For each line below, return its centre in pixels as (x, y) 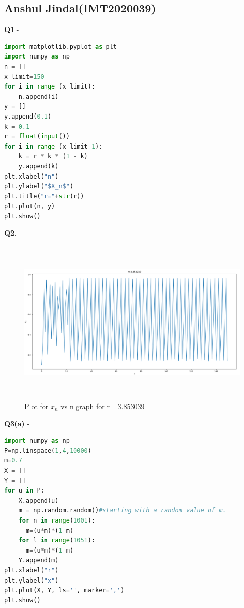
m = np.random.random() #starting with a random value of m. (122, 511)
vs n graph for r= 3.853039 (103, 406)
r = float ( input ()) (37, 137)
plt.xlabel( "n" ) (32, 176)
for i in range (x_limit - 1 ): (53, 146)
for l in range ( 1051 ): (57, 541)
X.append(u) (39, 500)
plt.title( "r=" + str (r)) (44, 196)
